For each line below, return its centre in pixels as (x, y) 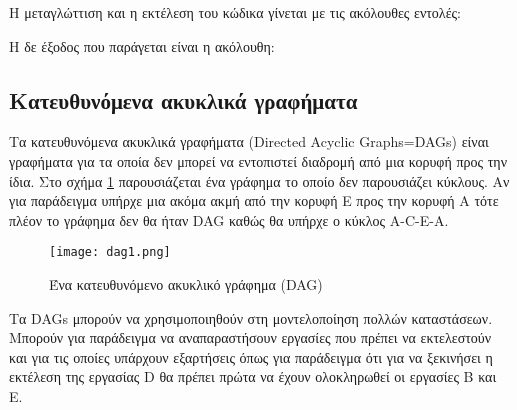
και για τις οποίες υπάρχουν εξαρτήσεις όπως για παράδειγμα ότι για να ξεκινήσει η (251, 356)
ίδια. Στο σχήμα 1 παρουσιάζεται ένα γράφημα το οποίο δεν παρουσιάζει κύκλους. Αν (259, 180)
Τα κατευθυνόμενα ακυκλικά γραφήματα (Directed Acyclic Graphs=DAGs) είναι (249, 141)
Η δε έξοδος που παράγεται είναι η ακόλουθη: (142, 45)
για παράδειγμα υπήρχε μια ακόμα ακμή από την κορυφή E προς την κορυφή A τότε (254, 200)
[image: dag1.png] (110, 252)
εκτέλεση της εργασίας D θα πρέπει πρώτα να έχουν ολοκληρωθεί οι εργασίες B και (253, 376)
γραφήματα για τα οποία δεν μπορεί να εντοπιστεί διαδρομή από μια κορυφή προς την (258, 160)
